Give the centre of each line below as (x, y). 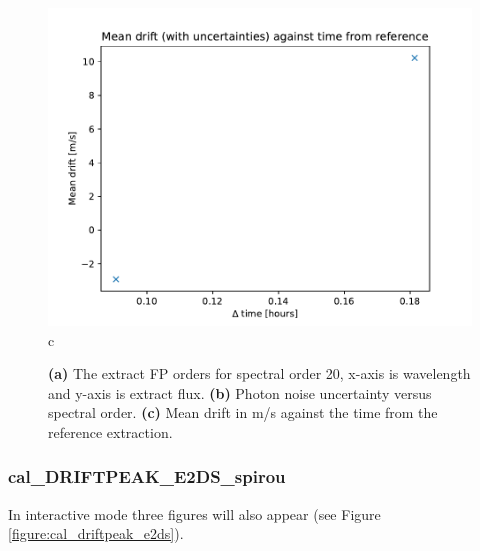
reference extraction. (110, 431)
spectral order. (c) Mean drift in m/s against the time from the (243, 412)
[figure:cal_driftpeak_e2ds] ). (96, 533)
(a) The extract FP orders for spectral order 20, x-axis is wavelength (259, 373)
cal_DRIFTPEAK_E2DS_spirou (147, 476)
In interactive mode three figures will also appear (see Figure (194, 513)
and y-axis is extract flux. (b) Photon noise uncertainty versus (240, 392)
